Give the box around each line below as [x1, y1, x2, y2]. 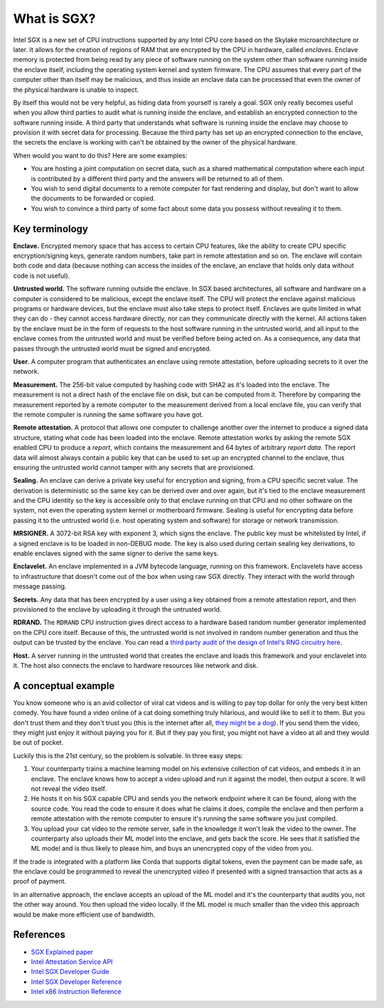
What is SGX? [13, 11, 96, 26]
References [13, 929, 65, 941]
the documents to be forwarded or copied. [31, 194, 156, 203]
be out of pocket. [13, 738, 64, 747]
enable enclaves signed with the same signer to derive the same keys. [13, 549, 219, 558]
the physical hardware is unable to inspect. [13, 85, 139, 94]
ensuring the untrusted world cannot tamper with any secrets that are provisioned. [13, 463, 255, 471]
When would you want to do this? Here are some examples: [13, 151, 188, 159]
